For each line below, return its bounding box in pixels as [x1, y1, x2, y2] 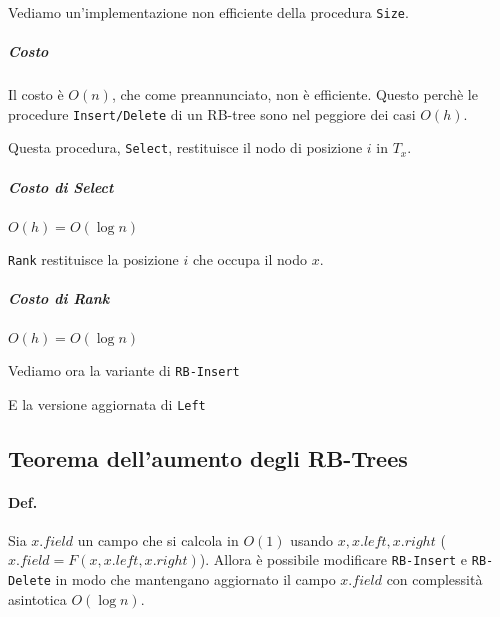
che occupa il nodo [193, 248, 307, 269]
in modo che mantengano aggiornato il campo [55, 569, 336, 590]
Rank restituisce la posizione [8, 248, 179, 269]
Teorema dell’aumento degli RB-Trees [8, 442, 408, 473]
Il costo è [8, 84, 64, 105]
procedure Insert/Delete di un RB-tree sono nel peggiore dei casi [8, 103, 416, 124]
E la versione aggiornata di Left [8, 393, 206, 414]
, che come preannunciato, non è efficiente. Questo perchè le [111, 84, 478, 105]
